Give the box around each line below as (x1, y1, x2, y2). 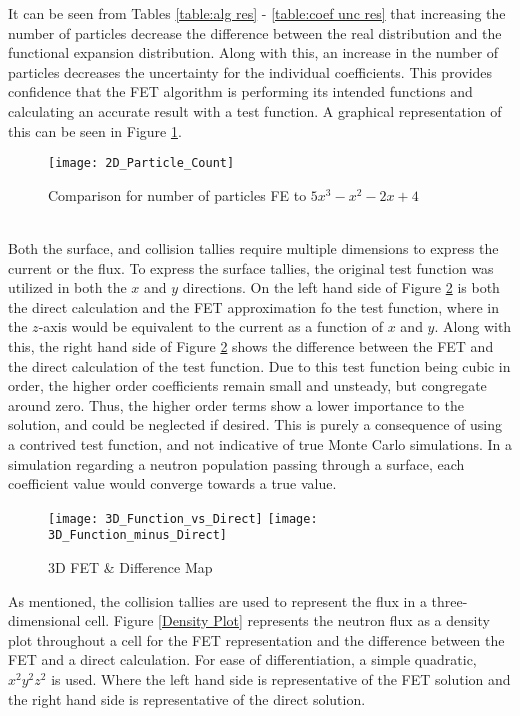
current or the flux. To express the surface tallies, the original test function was (8, 257, 494, 278)
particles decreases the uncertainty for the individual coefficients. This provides (8, 61, 493, 82)
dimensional (8, 610, 81, 631)
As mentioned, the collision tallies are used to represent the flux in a (8, 590, 427, 611)
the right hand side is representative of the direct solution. (8, 688, 366, 709)
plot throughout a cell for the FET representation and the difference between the (8, 629, 505, 650)
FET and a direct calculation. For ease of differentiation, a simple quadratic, (8, 649, 477, 670)
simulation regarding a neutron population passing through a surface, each (8, 453, 465, 474)
